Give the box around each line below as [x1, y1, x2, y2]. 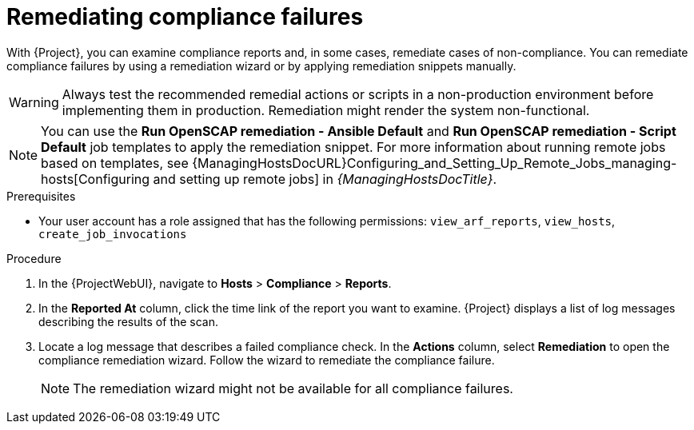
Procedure [6, 251, 62, 265]
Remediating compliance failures [6, 3, 364, 30]
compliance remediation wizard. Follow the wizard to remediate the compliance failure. [38, 352, 495, 367]
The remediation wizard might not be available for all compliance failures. [73, 380, 513, 396]
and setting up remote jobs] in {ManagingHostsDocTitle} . [153, 170, 497, 187]
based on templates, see [41, 154, 189, 171]
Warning [9, 94, 59, 110]
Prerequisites [6, 189, 76, 203]
